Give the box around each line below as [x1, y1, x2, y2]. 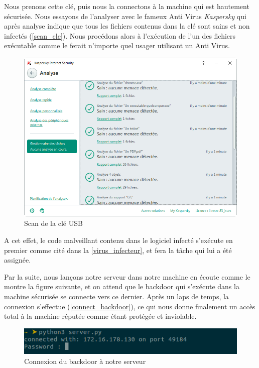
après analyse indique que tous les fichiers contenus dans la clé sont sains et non [4, 21, 250, 31]
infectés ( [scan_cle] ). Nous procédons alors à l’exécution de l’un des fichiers [4, 30, 236, 41]
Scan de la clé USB [24, 218, 83, 228]
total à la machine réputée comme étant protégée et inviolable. [4, 311, 197, 321]
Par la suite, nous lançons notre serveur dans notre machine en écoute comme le [4, 271, 250, 282]
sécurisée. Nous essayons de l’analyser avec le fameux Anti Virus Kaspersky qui [4, 11, 246, 21]
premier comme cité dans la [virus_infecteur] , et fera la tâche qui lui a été [4, 244, 232, 255]
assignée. [4, 255, 31, 265]
